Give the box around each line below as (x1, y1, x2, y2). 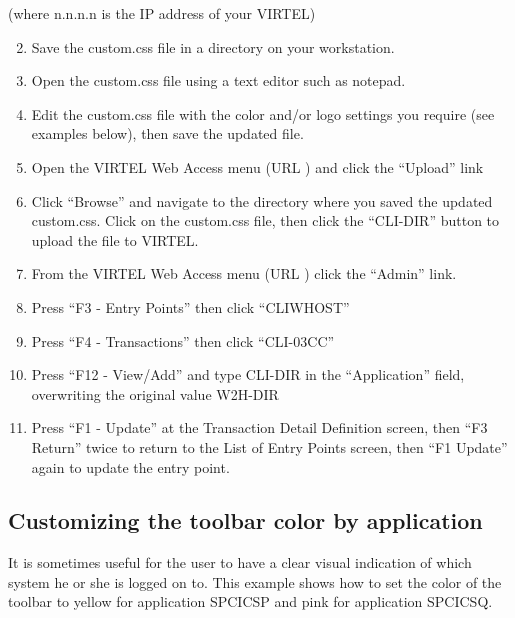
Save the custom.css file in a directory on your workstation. (31, 36, 395, 57)
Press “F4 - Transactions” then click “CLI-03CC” (31, 330, 335, 351)
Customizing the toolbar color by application (8, 505, 483, 536)
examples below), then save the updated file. (31, 123, 304, 144)
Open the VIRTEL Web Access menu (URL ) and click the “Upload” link (31, 156, 484, 177)
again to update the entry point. (31, 456, 230, 477)
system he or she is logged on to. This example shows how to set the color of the (8, 571, 502, 592)
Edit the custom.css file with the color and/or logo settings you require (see (31, 103, 495, 124)
